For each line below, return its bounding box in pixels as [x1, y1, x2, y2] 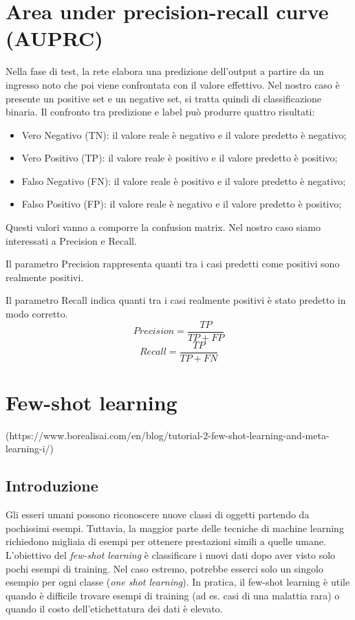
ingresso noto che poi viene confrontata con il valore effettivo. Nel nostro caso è [6, 77, 340, 91]
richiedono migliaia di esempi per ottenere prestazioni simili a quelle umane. [6, 534, 326, 549]
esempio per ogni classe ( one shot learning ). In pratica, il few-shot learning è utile [6, 575, 350, 589]
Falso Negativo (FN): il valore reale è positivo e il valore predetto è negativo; [21, 173, 346, 188]
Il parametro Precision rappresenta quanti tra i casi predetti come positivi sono [6, 256, 340, 271]
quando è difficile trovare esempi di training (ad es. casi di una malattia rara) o [6, 588, 340, 602]
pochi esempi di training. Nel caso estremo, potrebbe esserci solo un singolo [6, 561, 323, 575]
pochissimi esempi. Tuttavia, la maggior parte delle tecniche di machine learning [6, 520, 344, 535]
